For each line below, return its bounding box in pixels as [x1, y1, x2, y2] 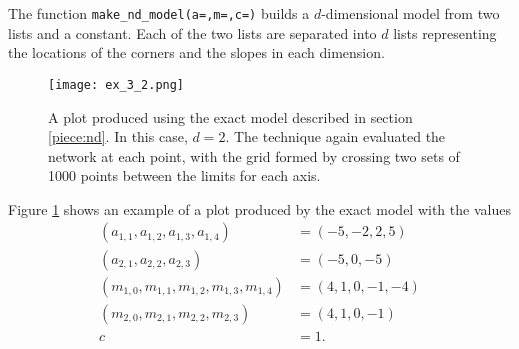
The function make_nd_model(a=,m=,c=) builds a [8, 3, 310, 23]
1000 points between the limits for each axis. [48, 165, 321, 186]
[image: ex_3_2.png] [48, 77, 185, 92]
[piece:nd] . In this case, [48, 126, 188, 147]
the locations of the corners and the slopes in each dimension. [8, 42, 385, 63]
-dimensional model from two [321, 3, 500, 23]
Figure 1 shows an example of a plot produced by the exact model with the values [8, 198, 511, 219]
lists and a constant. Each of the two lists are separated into [8, 22, 377, 43]
